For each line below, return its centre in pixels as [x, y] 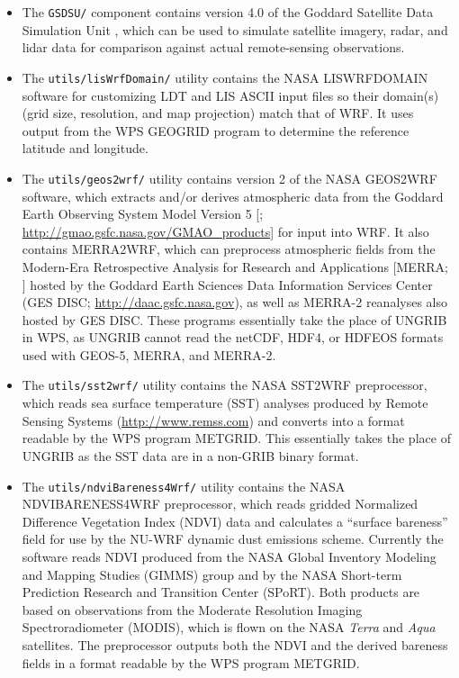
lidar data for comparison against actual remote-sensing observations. [213, 47]
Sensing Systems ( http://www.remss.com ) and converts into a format [213, 420]
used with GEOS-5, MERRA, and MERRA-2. [149, 354]
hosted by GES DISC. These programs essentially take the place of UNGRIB [234, 319]
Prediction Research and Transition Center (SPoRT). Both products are [221, 592]
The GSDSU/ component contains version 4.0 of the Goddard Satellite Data [228, 12]
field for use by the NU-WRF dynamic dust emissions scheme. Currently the [233, 539]
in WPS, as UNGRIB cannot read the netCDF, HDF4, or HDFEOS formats [233, 337]
